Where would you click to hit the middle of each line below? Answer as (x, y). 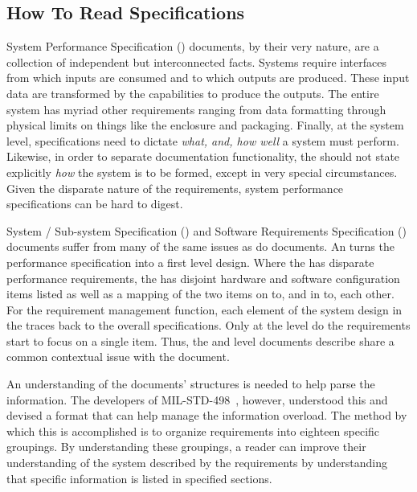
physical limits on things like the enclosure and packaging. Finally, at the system (205, 125)
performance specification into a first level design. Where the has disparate (190, 262)
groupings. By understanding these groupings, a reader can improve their (186, 447)
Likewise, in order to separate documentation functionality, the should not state (203, 156)
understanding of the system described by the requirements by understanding (197, 463)
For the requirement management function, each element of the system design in (204, 309)
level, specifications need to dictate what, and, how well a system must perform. (203, 140)
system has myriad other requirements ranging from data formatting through (196, 109)
